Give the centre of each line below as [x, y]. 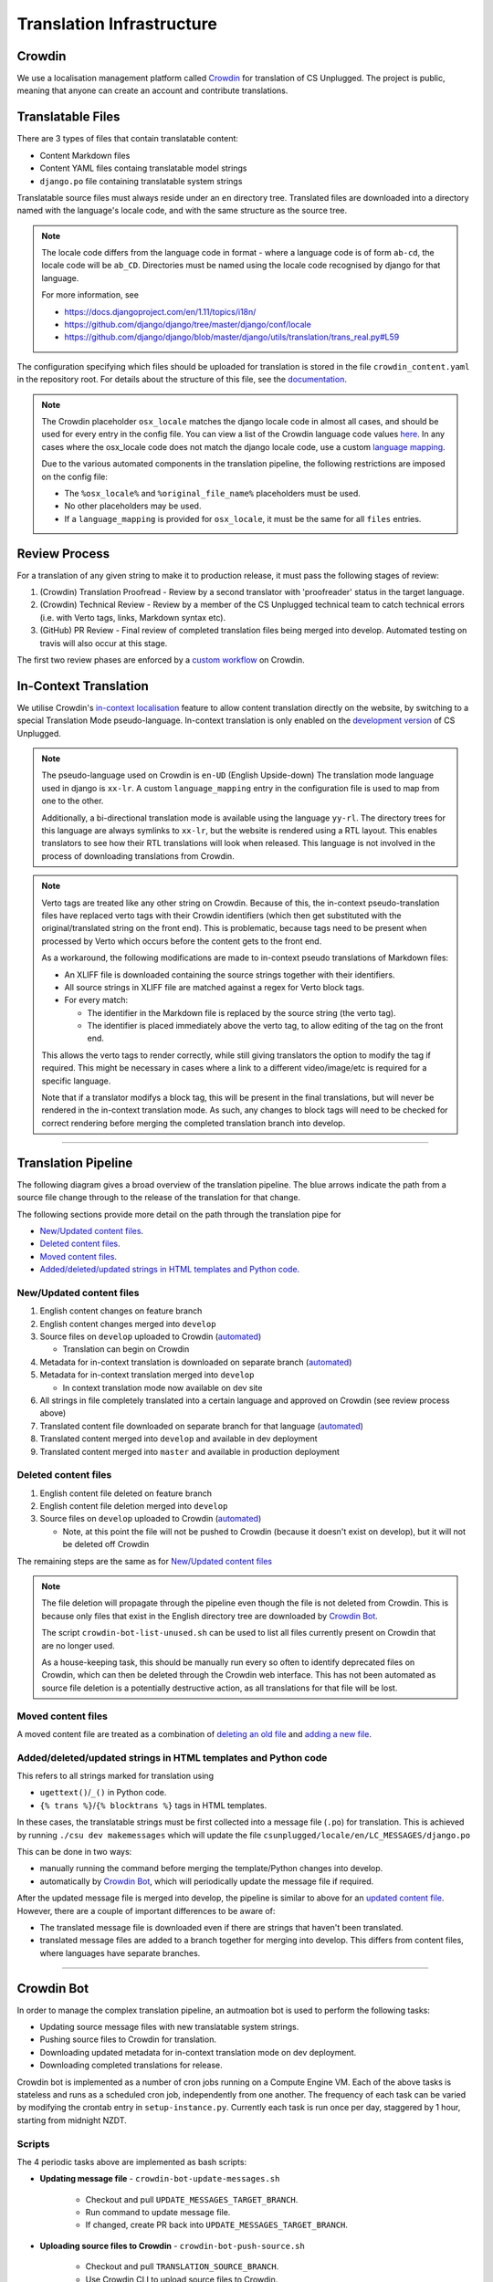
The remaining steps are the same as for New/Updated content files [145, 1561]
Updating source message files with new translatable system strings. [169, 2027]
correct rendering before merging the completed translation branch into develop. [194, 1123]
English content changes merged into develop [128, 1324]
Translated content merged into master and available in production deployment [189, 1451]
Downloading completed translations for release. [131, 2065]
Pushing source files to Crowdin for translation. [128, 2039]
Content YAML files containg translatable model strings [143, 168]
